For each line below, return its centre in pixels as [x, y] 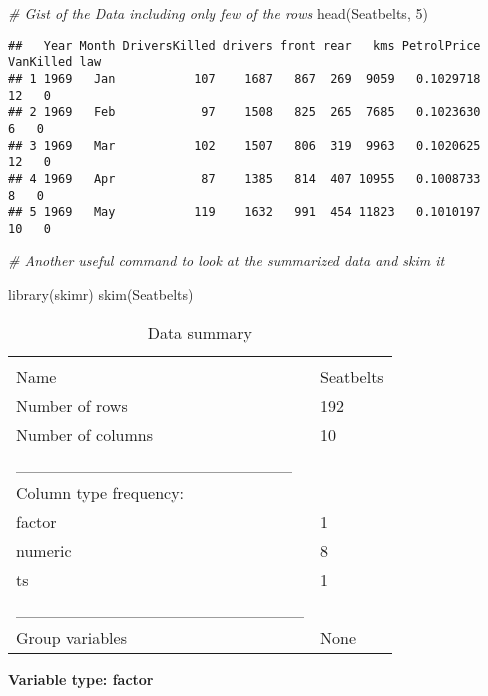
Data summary [200, 332]
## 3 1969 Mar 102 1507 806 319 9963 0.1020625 [244, 145]
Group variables [71, 637]
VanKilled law [55, 62]
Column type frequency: [100, 492]
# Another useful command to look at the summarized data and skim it [226, 260]
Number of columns [85, 434]
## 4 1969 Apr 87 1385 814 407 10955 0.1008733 [244, 178]
